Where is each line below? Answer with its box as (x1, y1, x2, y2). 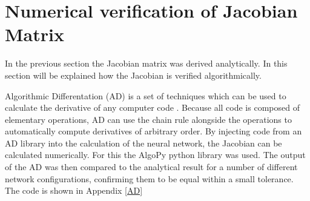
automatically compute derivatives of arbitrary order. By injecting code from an (5, 125, 302, 137)
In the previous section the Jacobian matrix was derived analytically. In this (5, 57, 288, 70)
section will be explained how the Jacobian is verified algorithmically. (5, 68, 262, 81)
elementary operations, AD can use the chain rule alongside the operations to (5, 113, 292, 125)
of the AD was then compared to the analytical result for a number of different (5, 160, 298, 173)
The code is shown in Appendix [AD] (5, 184, 143, 197)
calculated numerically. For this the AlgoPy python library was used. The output (5, 148, 306, 161)
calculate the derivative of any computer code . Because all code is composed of (5, 101, 300, 114)
